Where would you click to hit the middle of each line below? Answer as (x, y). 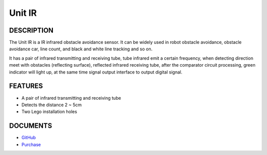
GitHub (29, 138)
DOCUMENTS (31, 126)
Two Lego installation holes (49, 112)
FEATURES (26, 86)
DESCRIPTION (31, 30)
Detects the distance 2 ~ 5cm (52, 105)
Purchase (31, 144)
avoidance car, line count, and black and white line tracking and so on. (81, 49)
